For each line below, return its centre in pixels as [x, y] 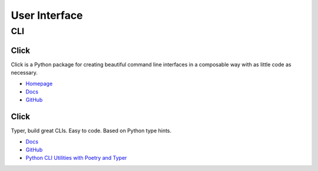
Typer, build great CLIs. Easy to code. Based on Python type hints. [91, 131]
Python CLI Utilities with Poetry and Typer [76, 158]
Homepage [39, 83]
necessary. [24, 73]
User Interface [47, 15]
